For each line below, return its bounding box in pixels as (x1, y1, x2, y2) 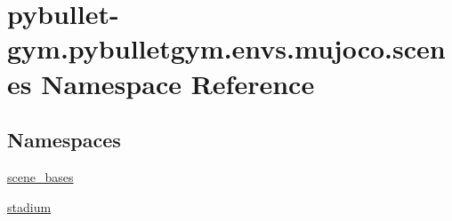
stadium (7, 197, 52, 216)
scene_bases (7, 167, 74, 185)
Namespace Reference (41, 65, 315, 101)
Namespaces (7, 126, 121, 154)
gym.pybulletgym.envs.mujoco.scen (7, 30, 446, 67)
